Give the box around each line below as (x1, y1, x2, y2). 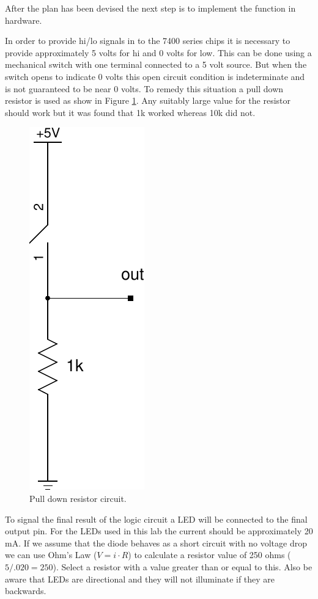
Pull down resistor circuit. (29, 492, 127, 504)
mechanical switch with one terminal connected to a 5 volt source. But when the (5, 58, 307, 71)
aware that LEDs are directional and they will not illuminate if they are (5, 572, 275, 585)
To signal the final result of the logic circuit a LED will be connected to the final (5, 512, 308, 525)
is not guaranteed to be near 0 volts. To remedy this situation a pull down (5, 82, 284, 95)
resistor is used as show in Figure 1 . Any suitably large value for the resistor (5, 94, 291, 107)
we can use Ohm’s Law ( (5, 548, 97, 561)
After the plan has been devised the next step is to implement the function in (5, 2, 296, 14)
